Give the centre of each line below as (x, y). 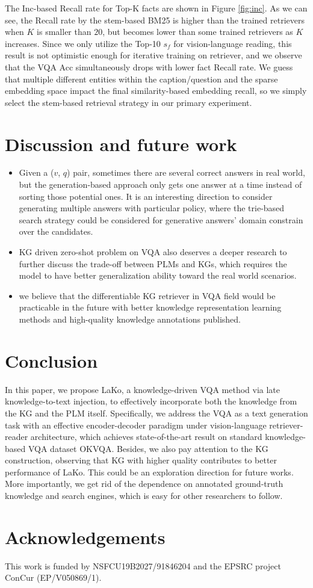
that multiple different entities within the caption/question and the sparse (141, 79)
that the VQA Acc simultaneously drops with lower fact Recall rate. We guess (149, 67)
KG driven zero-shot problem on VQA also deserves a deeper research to (153, 252)
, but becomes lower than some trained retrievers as (198, 32)
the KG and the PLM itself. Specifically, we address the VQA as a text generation (156, 413)
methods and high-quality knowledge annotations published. (130, 319)
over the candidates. (56, 231)
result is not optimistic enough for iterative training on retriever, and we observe (153, 55)
